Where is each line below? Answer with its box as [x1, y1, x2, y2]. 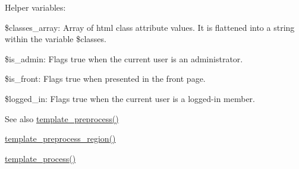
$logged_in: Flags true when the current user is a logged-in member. [5, 92, 255, 104]
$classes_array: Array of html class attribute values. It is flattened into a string [5, 21, 295, 33]
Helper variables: [5, 1, 66, 13]
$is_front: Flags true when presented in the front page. [5, 72, 206, 85]
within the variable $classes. [5, 33, 106, 45]
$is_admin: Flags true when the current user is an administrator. [5, 52, 243, 65]
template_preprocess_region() [5, 132, 116, 145]
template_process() [5, 152, 76, 164]
